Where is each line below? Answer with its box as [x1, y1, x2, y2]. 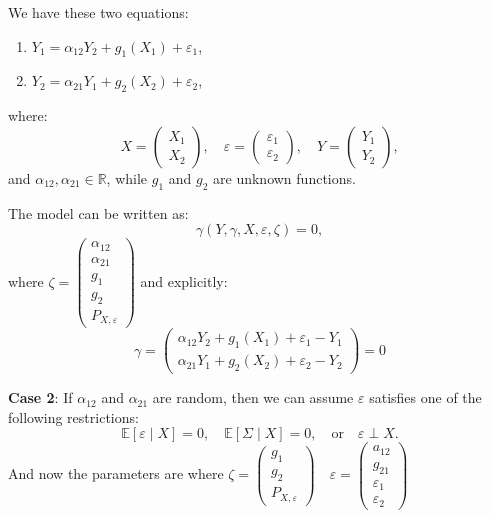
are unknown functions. [213, 167, 356, 188]
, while [106, 167, 148, 188]
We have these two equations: [8, 2, 189, 22]
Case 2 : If [8, 387, 73, 408]
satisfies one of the [369, 387, 482, 408]
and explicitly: [140, 270, 228, 291]
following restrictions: [8, 406, 139, 427]
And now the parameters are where [8, 463, 224, 484]
